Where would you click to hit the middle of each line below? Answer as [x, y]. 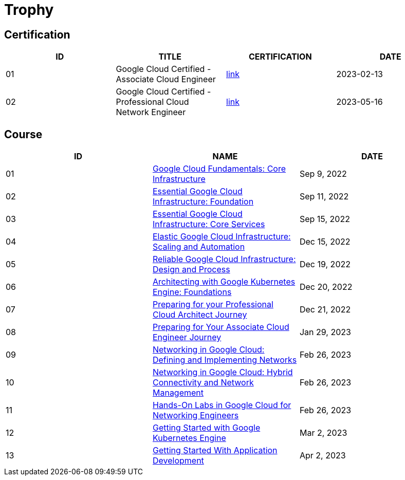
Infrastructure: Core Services [209, 224]
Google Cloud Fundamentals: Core [219, 169]
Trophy [29, 10]
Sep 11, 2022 [324, 197]
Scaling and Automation [199, 247]
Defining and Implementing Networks [225, 360]
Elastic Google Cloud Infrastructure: [222, 237]
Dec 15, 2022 [325, 242]
